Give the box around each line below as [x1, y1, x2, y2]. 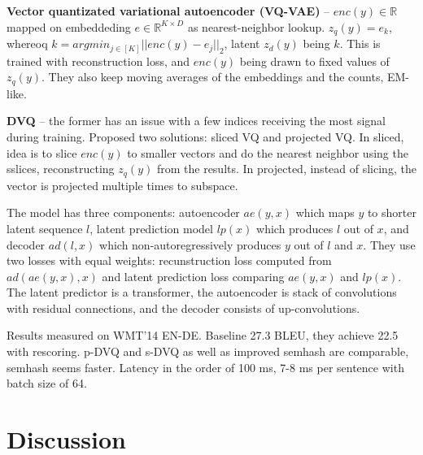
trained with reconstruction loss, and [7, 52, 190, 69]
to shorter [367, 204, 416, 221]
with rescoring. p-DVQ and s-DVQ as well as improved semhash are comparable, [7, 343, 409, 360]
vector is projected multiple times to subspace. [7, 176, 238, 193]
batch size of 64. [7, 375, 87, 392]
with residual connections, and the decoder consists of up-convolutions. [7, 299, 360, 316]
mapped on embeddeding [7, 18, 131, 35]
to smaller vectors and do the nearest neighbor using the [127, 144, 408, 161]
